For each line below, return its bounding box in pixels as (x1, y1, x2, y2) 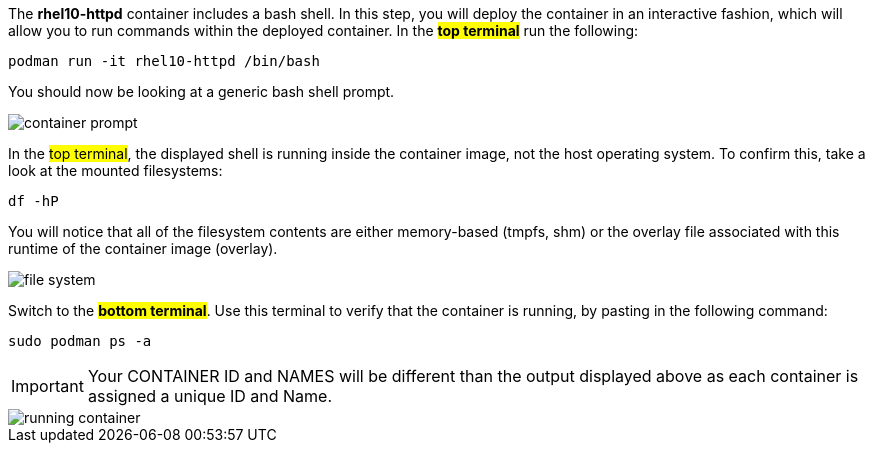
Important (11, 376, 84, 396)
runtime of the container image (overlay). (8, 240, 278, 257)
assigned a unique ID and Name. (87, 386, 333, 406)
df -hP (8, 193, 59, 209)
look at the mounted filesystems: (8, 162, 223, 179)
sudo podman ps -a (8, 333, 152, 349)
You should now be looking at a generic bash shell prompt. (8, 83, 395, 100)
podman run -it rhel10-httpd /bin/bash (8, 53, 320, 69)
